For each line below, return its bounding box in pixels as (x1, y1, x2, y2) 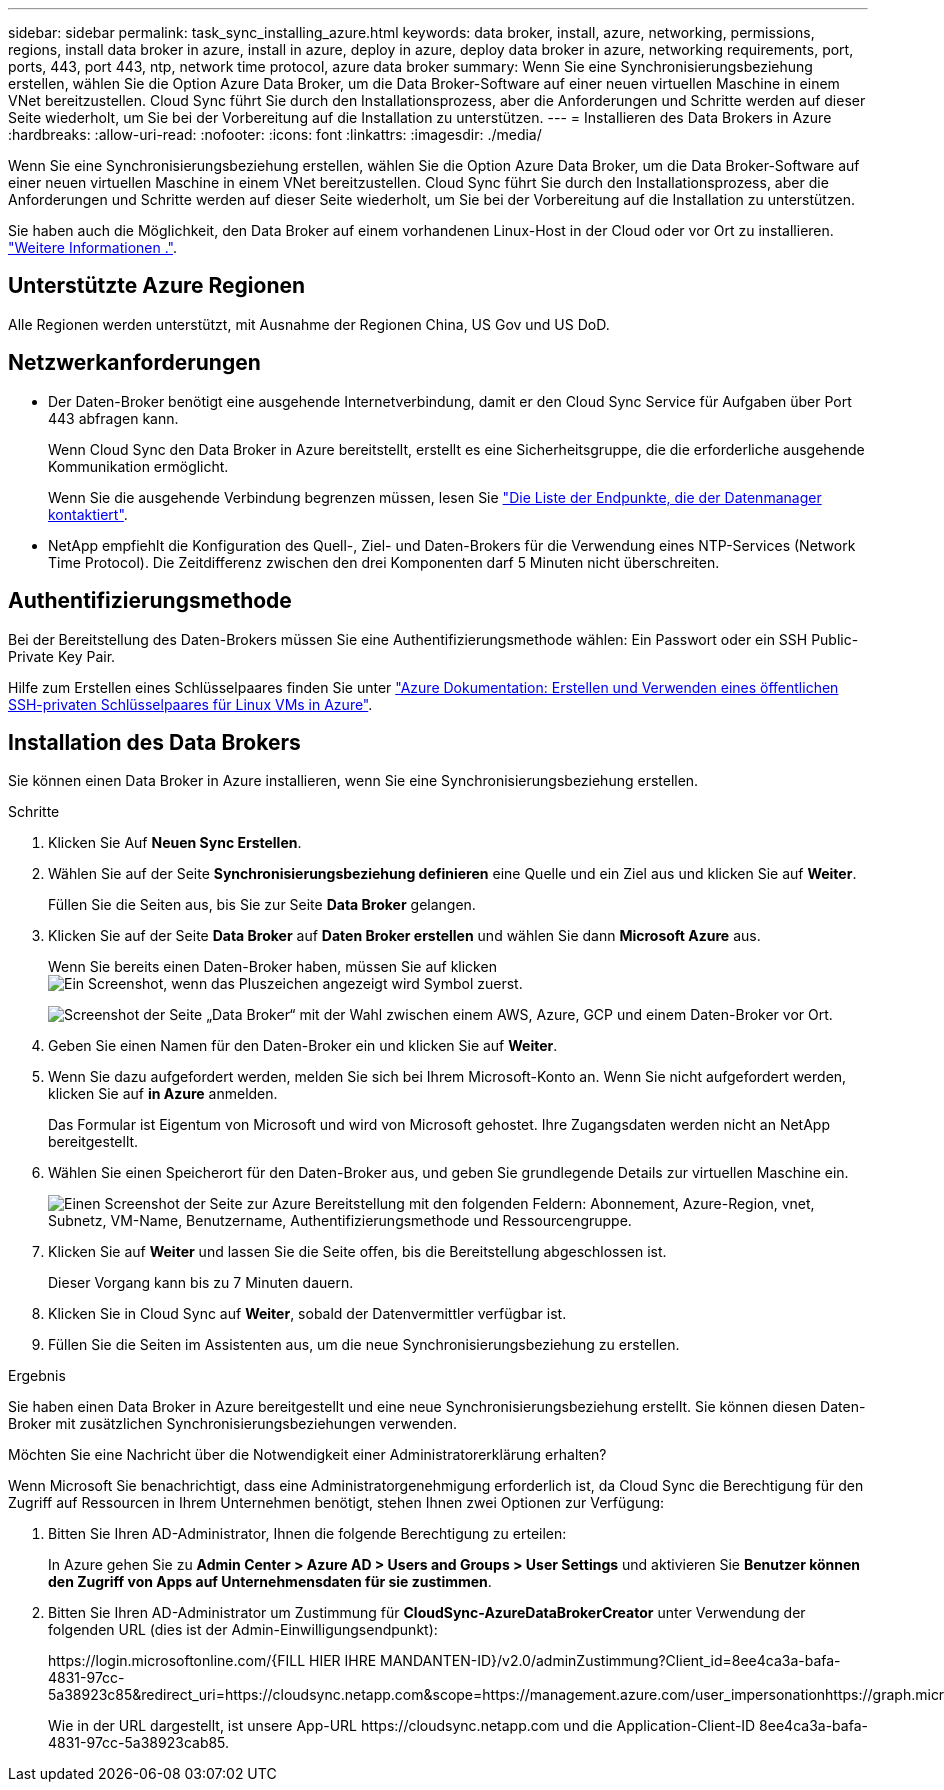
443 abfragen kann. (48, 409, 179, 427)
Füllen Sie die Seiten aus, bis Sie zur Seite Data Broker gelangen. (48, 896, 476, 914)
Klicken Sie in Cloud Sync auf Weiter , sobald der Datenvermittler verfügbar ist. (48, 1305, 567, 1323)
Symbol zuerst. (423, 975, 523, 993)
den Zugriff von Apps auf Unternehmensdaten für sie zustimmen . (48, 1573, 492, 1591)
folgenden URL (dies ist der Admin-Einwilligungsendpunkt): (48, 1621, 438, 1639)
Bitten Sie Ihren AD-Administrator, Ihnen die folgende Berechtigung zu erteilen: (48, 1525, 567, 1543)
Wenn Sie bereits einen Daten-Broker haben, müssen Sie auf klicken (48, 958, 497, 976)
